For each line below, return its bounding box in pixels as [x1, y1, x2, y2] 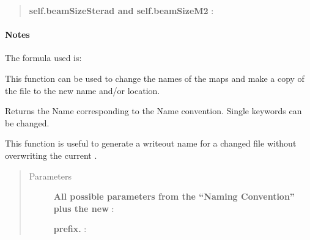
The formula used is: [5, 51, 82, 64]
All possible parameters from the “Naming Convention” [53, 190, 295, 203]
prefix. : [53, 222, 87, 235]
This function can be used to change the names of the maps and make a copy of [5, 71, 304, 84]
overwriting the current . [5, 148, 97, 161]
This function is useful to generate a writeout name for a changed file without [5, 137, 297, 150]
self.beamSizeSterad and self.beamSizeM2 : [29, 4, 214, 16]
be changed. [5, 116, 50, 129]
